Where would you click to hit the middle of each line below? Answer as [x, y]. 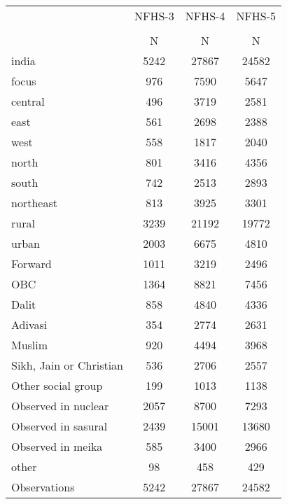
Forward [31, 264]
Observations [43, 487]
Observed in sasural [59, 426]
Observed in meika [57, 446]
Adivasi [29, 324]
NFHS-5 [256, 16]
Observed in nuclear [60, 406]
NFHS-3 [154, 16]
